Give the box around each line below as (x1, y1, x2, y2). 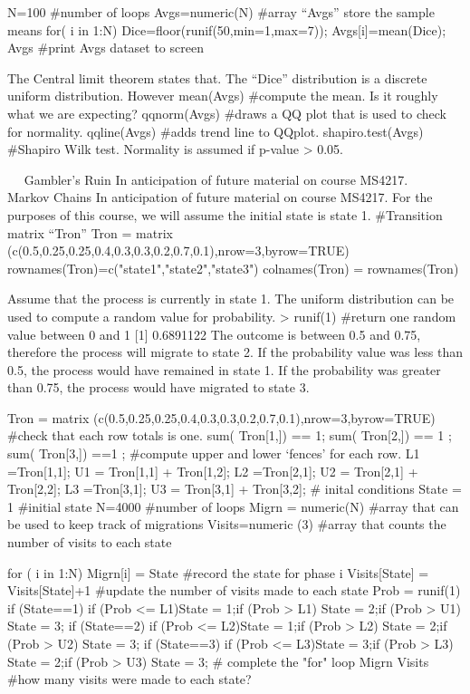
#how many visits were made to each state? (7, 670, 252, 689)
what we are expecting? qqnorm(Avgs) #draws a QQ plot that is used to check (7, 103, 446, 122)
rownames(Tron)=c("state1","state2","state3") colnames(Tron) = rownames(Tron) (7, 258, 459, 277)
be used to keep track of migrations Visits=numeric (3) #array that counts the (7, 515, 446, 534)
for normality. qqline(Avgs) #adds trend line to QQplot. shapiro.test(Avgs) (7, 121, 424, 140)
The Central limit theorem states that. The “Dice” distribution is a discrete (7, 68, 427, 87)
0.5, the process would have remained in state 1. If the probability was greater (7, 360, 441, 379)
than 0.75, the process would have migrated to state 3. (7, 378, 310, 397)
